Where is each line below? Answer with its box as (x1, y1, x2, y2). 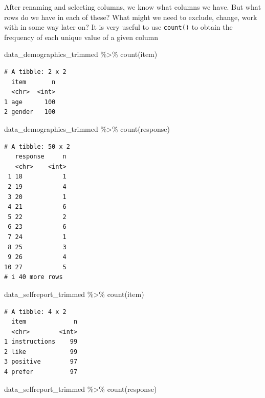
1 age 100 (4, 98, 56, 106)
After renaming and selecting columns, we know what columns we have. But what (4, 2, 261, 12)
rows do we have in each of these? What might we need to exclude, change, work (4, 11, 257, 22)
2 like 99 (4, 348, 78, 355)
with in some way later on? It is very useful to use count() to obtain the (4, 22, 233, 32)
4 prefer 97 (4, 368, 78, 376)
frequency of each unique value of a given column (4, 31, 159, 42)
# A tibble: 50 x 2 (4, 143, 70, 150)
